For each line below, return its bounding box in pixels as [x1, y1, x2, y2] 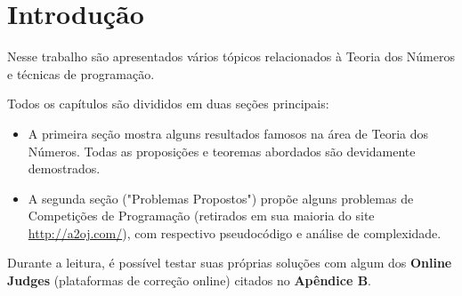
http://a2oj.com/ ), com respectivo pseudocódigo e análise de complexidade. [28, 223, 442, 242]
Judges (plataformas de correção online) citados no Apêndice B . [7, 271, 371, 290]
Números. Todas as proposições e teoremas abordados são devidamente [28, 141, 416, 160]
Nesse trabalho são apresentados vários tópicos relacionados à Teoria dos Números [7, 47, 456, 66]
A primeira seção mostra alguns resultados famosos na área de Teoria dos [28, 124, 428, 142]
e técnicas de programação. [7, 64, 155, 83]
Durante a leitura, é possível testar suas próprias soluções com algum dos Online [7, 253, 452, 272]
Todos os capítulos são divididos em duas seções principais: [7, 94, 329, 113]
